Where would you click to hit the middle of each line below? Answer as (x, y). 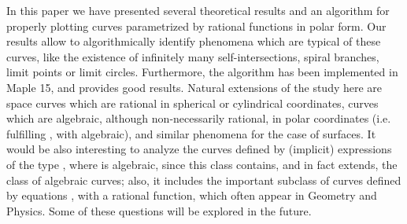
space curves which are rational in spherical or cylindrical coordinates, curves (192, 103)
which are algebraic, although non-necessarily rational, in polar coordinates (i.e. (199, 118)
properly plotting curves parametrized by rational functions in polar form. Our (196, 26)
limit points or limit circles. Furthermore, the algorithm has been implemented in (202, 72)
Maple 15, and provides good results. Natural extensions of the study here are (194, 87)
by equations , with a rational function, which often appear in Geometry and (192, 195)
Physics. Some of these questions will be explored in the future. (159, 210)
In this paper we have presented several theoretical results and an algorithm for (198, 10)
